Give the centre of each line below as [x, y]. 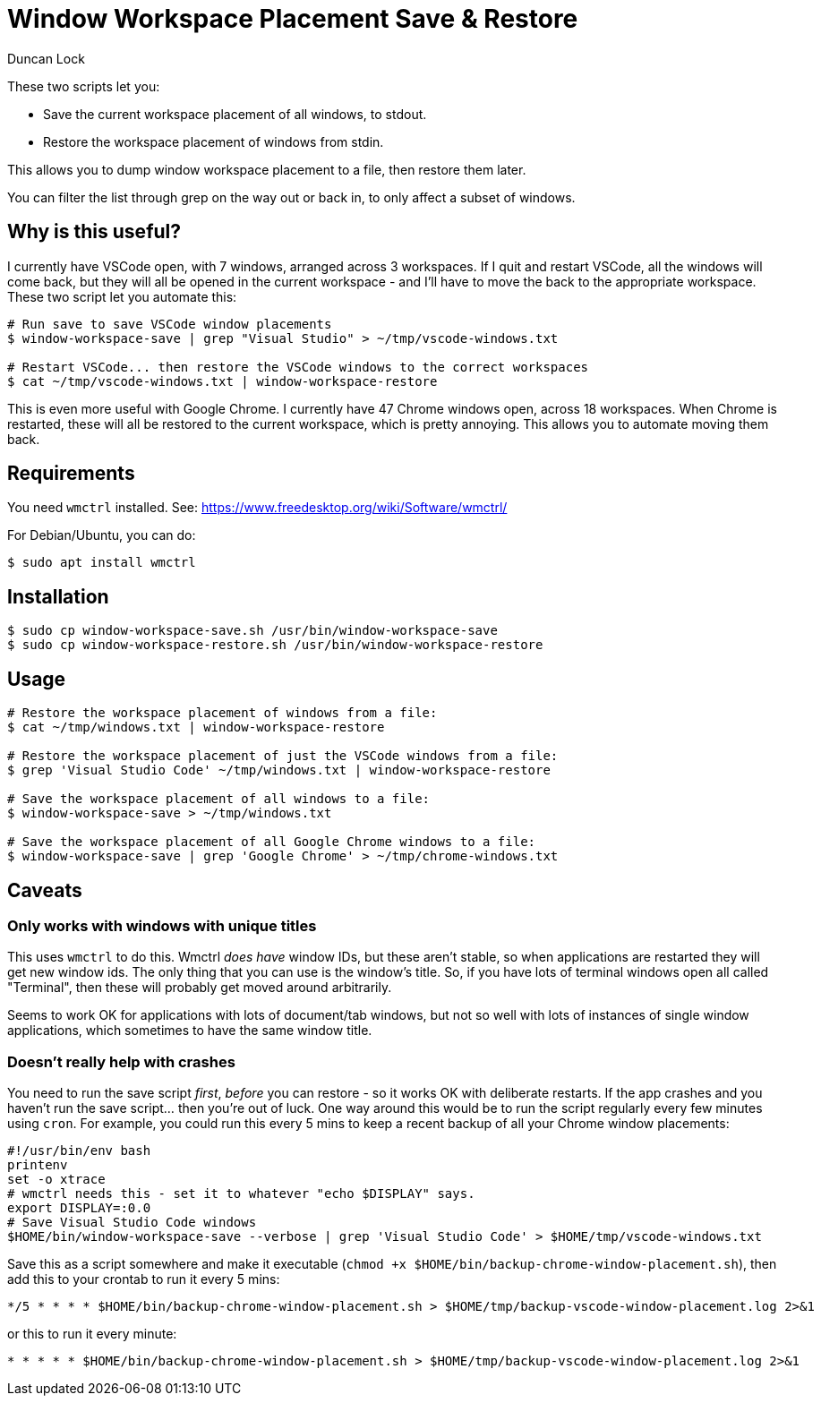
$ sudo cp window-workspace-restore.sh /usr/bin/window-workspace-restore [275, 645]
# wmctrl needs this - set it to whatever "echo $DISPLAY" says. [241, 1194]
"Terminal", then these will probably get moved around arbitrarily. [200, 988]
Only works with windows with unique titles [162, 925]
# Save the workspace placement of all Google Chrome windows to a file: [272, 842]
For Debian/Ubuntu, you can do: [102, 535]
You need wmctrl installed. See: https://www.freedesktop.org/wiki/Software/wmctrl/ [257, 508]
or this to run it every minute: [92, 1334]
